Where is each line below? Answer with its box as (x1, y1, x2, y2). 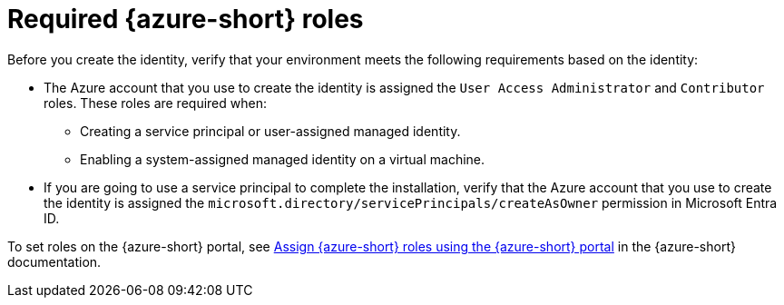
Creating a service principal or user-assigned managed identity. (80, 123, 461, 139)
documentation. (7, 253, 102, 270)
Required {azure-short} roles (7, 4, 364, 34)
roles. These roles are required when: (44, 94, 267, 111)
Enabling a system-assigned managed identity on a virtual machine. (80, 151, 485, 167)
